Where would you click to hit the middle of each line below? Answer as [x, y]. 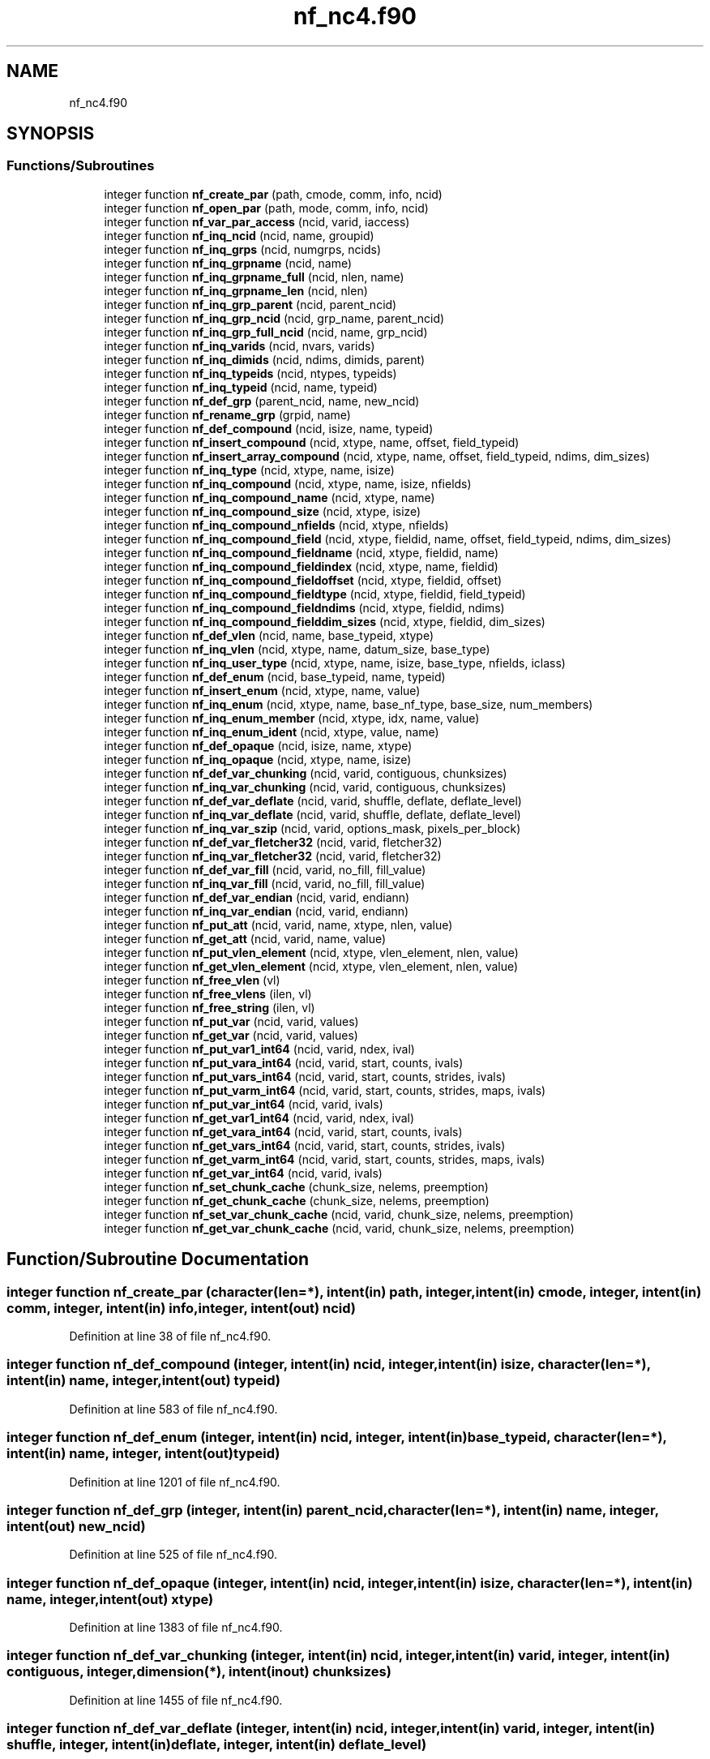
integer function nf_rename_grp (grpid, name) [227, 414]
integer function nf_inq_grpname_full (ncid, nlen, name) [254, 277]
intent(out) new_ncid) [76, 1526]
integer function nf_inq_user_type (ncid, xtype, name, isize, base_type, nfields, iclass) [335, 663]
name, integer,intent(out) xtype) [110, 1599]
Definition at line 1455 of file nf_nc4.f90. [176, 1700]
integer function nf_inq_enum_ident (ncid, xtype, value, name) [272, 731]
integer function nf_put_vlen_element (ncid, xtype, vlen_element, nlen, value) [311, 952]
